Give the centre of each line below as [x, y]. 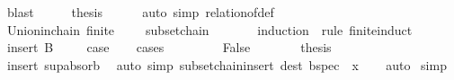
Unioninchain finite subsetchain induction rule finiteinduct [209, 29]
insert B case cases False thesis [169, 47]
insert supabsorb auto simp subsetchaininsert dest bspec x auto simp [227, 64]
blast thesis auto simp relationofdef [140, 12]
